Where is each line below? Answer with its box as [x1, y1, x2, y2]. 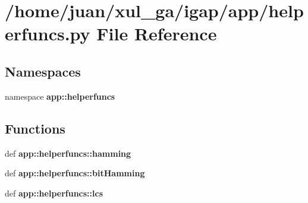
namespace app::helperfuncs [5, 90, 115, 102]
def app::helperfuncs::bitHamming [5, 167, 145, 179]
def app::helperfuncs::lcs [5, 186, 103, 199]
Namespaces [5, 62, 81, 80]
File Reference [96, 21, 217, 46]
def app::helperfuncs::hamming [5, 147, 131, 159]
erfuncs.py [5, 21, 90, 46]
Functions [5, 119, 65, 137]
